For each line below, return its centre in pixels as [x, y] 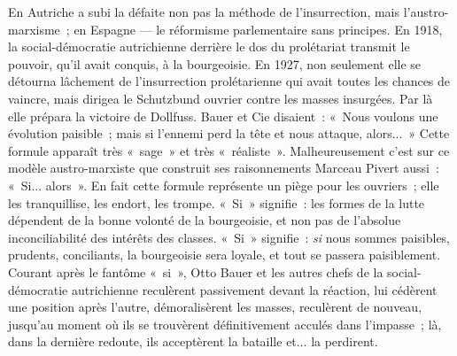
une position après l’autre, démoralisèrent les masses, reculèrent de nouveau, [215, 307]
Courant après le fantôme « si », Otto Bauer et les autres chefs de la [196, 271]
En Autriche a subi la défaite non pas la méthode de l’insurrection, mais [204, 12]
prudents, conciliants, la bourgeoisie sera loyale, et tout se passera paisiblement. [225, 255]
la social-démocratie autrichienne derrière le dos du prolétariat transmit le [209, 46]
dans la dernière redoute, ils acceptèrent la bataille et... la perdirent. [193, 341]
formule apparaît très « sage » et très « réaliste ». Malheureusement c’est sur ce [229, 150]
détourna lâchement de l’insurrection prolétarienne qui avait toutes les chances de [229, 81]
